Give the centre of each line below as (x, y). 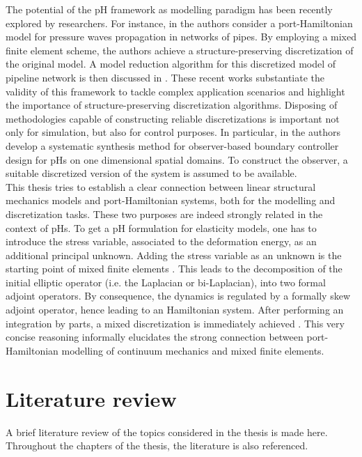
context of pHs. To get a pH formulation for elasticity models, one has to (161, 227)
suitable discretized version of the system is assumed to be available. (151, 173)
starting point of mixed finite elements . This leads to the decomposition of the (174, 269)
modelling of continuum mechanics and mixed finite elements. (193, 350)
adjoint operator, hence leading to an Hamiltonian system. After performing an (175, 310)
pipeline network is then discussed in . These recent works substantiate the (165, 77)
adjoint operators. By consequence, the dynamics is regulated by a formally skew (178, 296)
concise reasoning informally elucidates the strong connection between (155, 337)
